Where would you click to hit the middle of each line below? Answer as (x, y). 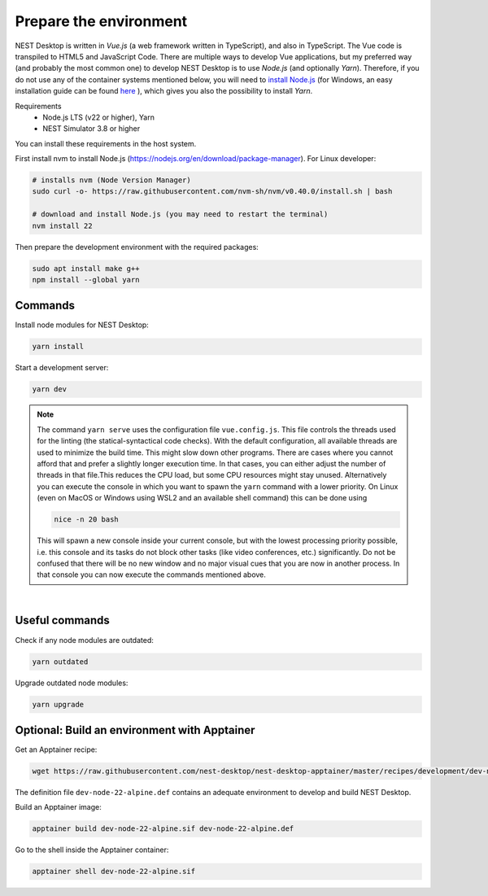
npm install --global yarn (86, 280)
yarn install (58, 347)
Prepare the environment (101, 21)
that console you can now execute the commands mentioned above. (151, 575)
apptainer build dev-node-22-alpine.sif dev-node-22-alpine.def (163, 829)
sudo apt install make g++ (86, 268)
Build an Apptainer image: (58, 807)
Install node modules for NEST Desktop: (82, 325)
